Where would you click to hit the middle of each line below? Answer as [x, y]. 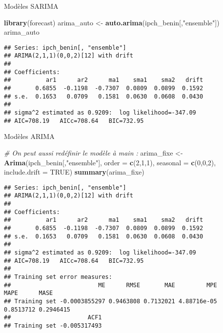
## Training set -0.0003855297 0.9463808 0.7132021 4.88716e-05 [111, 301]
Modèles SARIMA [31, 6]
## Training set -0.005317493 [53, 325]
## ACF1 [53, 318]
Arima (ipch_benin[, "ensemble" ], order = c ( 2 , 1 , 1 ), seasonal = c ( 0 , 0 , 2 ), [110, 162]
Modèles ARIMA [29, 136]
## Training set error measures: [58, 277]
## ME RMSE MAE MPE [111, 285]
